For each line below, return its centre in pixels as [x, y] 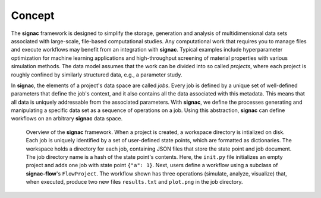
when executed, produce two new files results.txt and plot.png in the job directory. [134, 182]
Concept [33, 15]
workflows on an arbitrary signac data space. [67, 119]
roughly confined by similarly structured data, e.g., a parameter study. [97, 75]
